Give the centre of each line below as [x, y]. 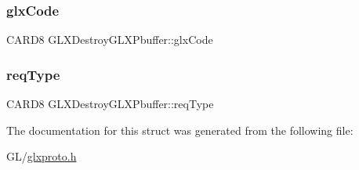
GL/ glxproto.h [42, 156]
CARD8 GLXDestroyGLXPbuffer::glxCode [110, 40]
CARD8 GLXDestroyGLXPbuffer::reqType [110, 104]
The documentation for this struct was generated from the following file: [180, 130]
